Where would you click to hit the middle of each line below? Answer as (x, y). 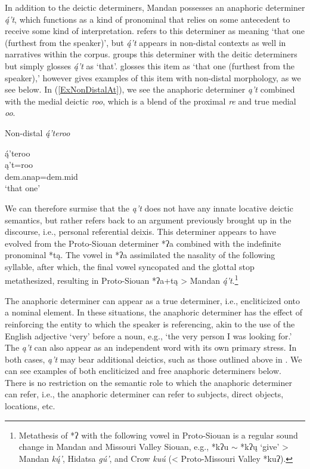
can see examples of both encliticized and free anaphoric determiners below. (143, 371)
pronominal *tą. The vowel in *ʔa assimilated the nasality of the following (140, 255)
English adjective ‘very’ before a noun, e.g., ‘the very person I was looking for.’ (148, 335)
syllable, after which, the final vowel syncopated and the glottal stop (130, 266)
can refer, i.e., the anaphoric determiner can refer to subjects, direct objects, (144, 394)
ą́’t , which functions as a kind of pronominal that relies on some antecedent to (148, 19)
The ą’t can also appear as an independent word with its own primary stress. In (151, 347)
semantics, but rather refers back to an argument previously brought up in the (148, 220)
